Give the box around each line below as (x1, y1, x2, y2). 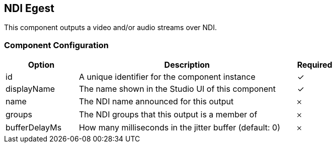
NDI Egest (4, 2, 55, 15)
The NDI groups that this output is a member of (78, 109, 258, 120)
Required (297, 60, 332, 70)
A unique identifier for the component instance (78, 72, 256, 82)
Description (164, 60, 210, 70)
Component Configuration (4, 40, 109, 50)
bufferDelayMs (6, 122, 62, 133)
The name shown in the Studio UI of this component (78, 84, 276, 94)
